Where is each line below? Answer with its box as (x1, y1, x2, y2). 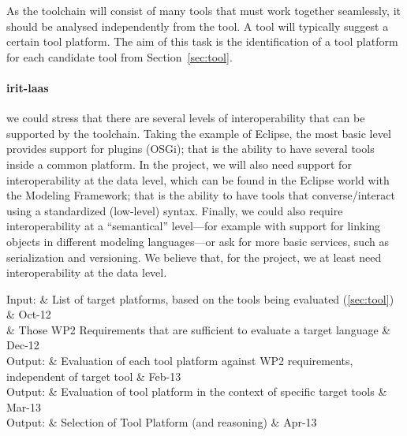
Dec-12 (6, 337, 39, 353)
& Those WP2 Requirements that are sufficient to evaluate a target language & (6, 321, 391, 337)
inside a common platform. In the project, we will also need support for (6, 155, 352, 172)
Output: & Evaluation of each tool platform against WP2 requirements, (6, 352, 353, 369)
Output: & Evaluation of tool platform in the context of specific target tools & (6, 383, 387, 400)
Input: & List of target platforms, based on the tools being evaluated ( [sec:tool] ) (6, 290, 394, 307)
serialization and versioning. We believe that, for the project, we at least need (6, 248, 382, 265)
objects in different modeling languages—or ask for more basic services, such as (6, 233, 389, 249)
